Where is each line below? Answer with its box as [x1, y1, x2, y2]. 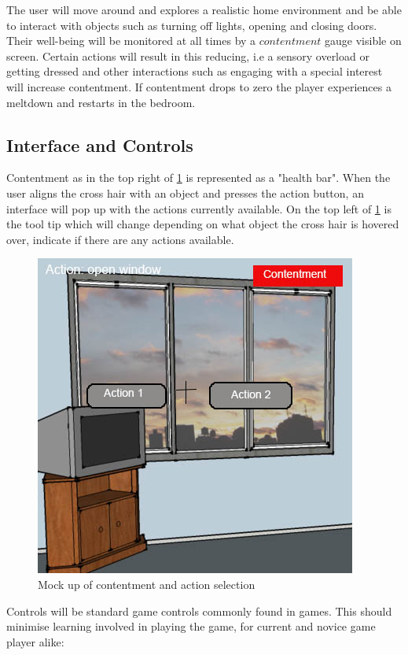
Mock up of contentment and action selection [38, 575, 255, 592]
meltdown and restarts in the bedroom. [6, 94, 196, 110]
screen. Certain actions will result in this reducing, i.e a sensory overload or [6, 47, 369, 64]
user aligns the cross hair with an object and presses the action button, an [6, 184, 364, 201]
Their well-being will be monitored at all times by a [6, 32, 256, 49]
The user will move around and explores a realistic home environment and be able [6, 2, 402, 17]
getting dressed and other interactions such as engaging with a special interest [6, 63, 383, 80]
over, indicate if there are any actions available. [6, 231, 234, 247]
